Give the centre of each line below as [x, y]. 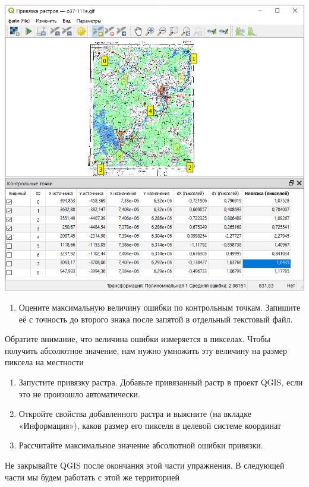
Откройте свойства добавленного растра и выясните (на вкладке [135, 414]
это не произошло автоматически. [80, 393]
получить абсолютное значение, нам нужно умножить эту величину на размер [146, 350]
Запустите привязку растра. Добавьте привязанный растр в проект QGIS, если [161, 382]
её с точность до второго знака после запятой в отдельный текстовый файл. [156, 319]
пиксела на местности [44, 362]
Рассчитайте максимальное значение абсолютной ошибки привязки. [141, 445]
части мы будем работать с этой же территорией [92, 477]
